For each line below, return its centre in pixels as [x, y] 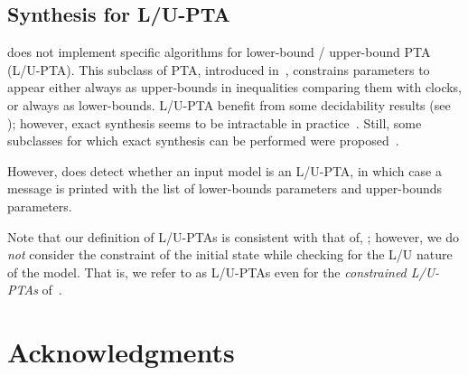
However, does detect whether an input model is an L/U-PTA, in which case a [225, 170]
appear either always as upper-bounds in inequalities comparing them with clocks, [235, 87]
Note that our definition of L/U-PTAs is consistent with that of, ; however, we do [234, 236]
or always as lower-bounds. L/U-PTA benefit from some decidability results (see [229, 104]
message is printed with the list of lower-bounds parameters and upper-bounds [225, 188]
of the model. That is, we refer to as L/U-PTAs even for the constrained [207, 272]
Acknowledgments [121, 352]
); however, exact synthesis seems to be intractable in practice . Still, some [215, 122]
